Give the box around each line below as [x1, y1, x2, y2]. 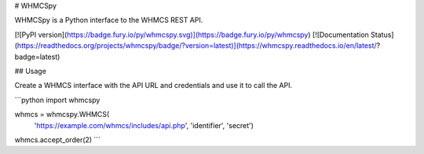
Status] [370, 30, 394, 39]
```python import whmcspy [14, 95, 101, 104]
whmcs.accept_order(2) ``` [14, 134, 101, 145]
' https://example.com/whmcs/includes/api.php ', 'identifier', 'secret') [34, 120, 254, 130]
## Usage [14, 66, 47, 75]
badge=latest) [14, 52, 60, 61]
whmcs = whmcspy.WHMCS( [14, 110, 110, 119]
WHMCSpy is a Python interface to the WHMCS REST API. [14, 16, 203, 25]
